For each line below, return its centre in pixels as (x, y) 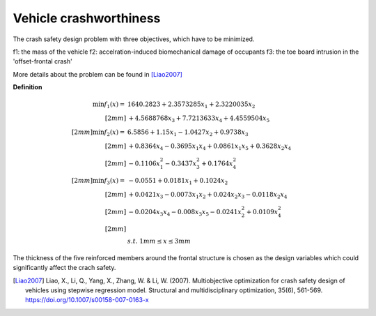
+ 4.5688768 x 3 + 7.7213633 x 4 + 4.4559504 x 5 (199, 119)
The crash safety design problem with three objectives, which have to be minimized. (134, 39)
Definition (28, 87)
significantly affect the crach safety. (64, 268)
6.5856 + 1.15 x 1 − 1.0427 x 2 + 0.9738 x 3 (188, 133)
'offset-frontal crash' (42, 61)
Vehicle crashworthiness (87, 18)
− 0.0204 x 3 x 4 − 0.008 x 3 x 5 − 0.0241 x (185, 213)
